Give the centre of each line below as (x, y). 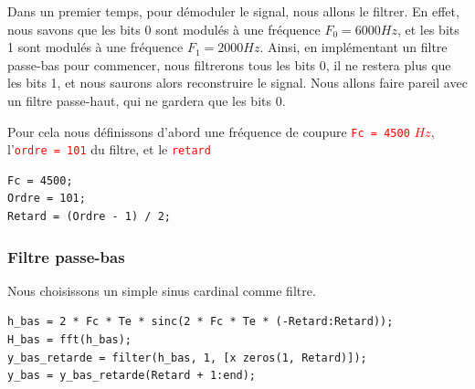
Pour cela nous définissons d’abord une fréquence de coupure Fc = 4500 (209, 131)
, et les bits (428, 29)
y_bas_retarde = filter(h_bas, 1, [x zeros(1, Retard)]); (187, 357)
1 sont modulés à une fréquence (95, 47)
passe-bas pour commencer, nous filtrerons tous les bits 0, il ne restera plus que (229, 64)
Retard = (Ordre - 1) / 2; (89, 217)
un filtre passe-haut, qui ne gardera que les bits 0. (147, 100)
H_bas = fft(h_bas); (70, 340)
